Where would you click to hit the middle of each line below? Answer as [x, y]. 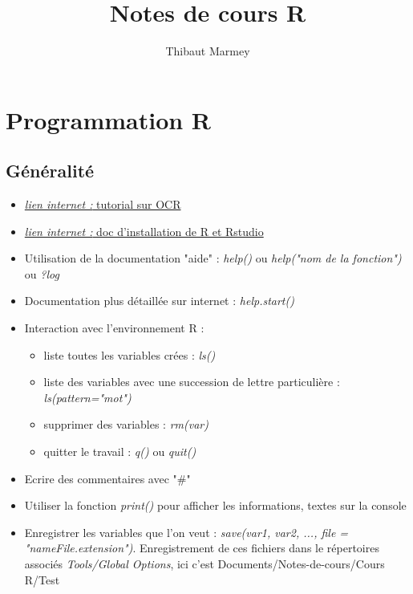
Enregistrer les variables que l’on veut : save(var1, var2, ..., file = [186, 532]
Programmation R [109, 119]
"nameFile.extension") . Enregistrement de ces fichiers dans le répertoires [202, 548]
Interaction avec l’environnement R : [114, 328]
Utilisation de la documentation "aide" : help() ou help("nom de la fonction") [213, 258]
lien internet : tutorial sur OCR [103, 204]
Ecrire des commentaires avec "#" [107, 478]
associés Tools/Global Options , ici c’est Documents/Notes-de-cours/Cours [204, 564]
